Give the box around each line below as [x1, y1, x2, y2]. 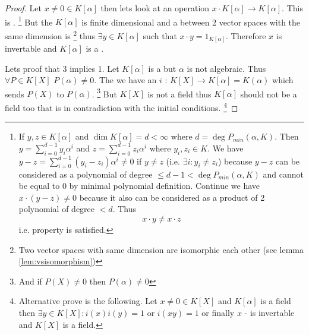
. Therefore [226, 29, 266, 42]
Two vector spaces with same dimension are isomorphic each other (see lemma [18, 243, 304, 255]
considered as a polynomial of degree [18, 167, 153, 180]
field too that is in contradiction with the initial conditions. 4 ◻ [5, 100, 238, 113]
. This [282, 2, 303, 14]
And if [18, 274, 42, 287]
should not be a [240, 87, 297, 100]
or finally [201, 306, 235, 319]
